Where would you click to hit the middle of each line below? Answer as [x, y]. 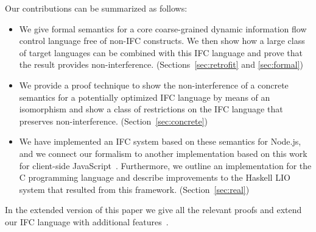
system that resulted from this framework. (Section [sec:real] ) [134, 189]
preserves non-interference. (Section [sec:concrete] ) [113, 121]
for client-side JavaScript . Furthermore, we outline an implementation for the [165, 165]
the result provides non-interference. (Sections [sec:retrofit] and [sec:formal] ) [161, 64]
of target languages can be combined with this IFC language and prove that [161, 52]
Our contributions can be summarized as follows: [96, 8]
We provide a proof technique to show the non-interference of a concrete [154, 85]
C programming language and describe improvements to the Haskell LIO [155, 177]
